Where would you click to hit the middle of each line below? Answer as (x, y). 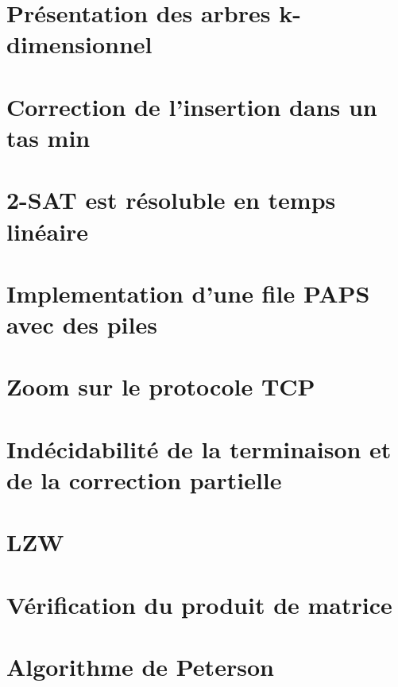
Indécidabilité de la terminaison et (199, 448)
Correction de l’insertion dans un (192, 106)
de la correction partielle (144, 480)
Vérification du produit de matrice (199, 604)
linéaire (48, 231)
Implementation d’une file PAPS (188, 293)
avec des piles (82, 324)
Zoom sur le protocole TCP (161, 386)
